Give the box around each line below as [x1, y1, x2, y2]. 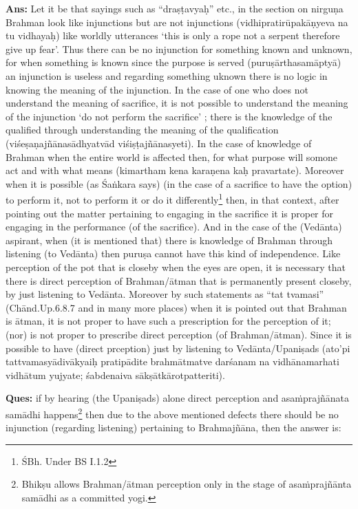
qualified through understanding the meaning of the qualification [6, 122, 279, 137]
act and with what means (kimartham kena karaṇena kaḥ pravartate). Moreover [6, 163, 344, 177]
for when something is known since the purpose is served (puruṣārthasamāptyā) [6, 55, 341, 69]
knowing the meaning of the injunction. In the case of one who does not [6, 82, 308, 96]
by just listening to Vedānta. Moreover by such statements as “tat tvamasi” [6, 287, 324, 301]
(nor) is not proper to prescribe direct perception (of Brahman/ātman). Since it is [6, 327, 352, 341]
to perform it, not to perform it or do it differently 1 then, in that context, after [6, 191, 339, 206]
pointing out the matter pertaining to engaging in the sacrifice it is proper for [6, 206, 334, 220]
